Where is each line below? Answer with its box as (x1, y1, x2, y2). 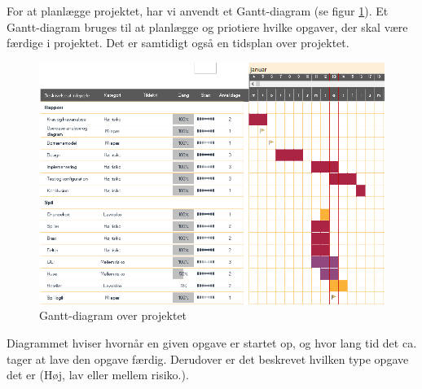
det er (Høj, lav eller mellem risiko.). (7, 366, 189, 383)
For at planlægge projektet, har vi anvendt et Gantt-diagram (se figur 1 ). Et (7, 2, 389, 19)
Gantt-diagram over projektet (39, 307, 187, 324)
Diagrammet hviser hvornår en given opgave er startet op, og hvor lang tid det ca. (7, 334, 417, 352)
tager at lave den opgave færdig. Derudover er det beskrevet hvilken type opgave (7, 350, 409, 367)
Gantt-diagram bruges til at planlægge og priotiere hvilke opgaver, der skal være (7, 18, 408, 35)
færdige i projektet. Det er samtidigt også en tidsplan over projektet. (7, 34, 349, 51)
